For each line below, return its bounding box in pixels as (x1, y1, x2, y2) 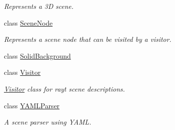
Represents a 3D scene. (4, 1, 74, 11)
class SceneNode (4, 17, 53, 28)
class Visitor (4, 67, 41, 77)
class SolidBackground (4, 50, 71, 61)
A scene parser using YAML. (4, 117, 91, 127)
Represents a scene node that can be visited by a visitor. (4, 34, 172, 44)
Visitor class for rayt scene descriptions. (4, 83, 125, 94)
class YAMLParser (4, 100, 60, 110)
